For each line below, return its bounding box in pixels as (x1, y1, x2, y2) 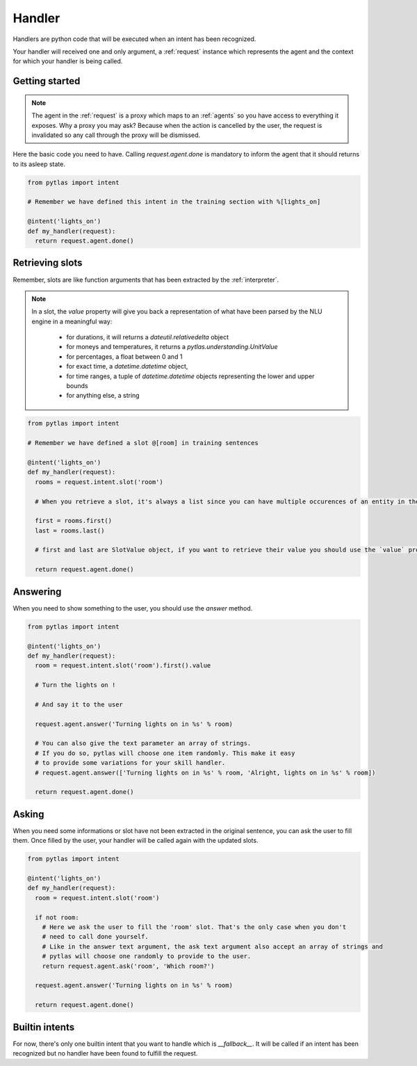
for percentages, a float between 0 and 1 (66, 352, 183, 361)
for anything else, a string (66, 391, 140, 400)
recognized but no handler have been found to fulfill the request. (13, 1049, 198, 1058)
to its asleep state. (13, 160, 65, 168)
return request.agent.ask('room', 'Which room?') (42, 962, 215, 970)
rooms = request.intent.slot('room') (35, 478, 163, 486)
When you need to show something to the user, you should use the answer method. (13, 604, 253, 612)
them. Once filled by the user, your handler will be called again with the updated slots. (13, 837, 259, 845)
